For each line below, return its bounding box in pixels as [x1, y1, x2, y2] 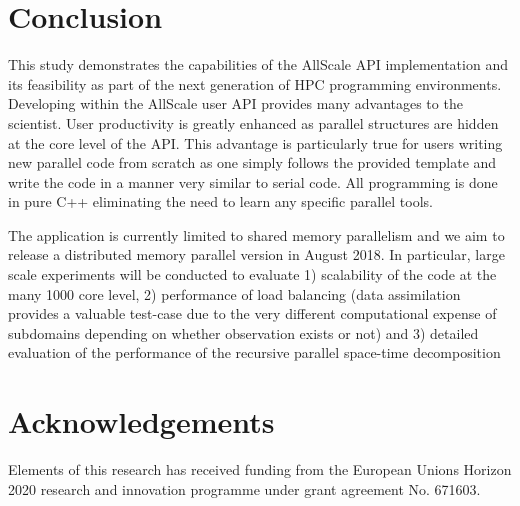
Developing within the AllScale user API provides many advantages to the [8, 93, 463, 114]
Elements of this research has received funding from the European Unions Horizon [8, 459, 512, 480]
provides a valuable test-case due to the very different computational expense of [8, 303, 497, 324]
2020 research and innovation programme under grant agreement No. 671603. [8, 478, 481, 499]
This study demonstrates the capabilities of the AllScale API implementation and [8, 54, 508, 75]
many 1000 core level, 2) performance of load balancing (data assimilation [8, 283, 461, 304]
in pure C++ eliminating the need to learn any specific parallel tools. [8, 191, 433, 212]
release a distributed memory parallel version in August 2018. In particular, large [8, 244, 505, 265]
